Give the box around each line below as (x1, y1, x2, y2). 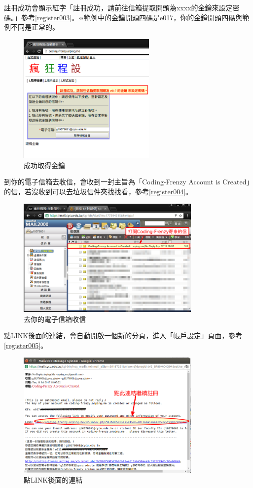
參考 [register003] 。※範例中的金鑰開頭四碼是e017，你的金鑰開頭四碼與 (21, 12, 243, 22)
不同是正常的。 (10, 22, 59, 32)
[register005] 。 (4, 340, 48, 350)
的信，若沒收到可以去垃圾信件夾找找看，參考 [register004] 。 (4, 186, 193, 196)
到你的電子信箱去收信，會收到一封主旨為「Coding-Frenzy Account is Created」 (4, 177, 250, 187)
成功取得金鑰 (24, 160, 65, 170)
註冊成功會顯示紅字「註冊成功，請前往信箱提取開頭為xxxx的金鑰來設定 (4, 2, 233, 12)
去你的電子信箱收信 (24, 313, 86, 324)
